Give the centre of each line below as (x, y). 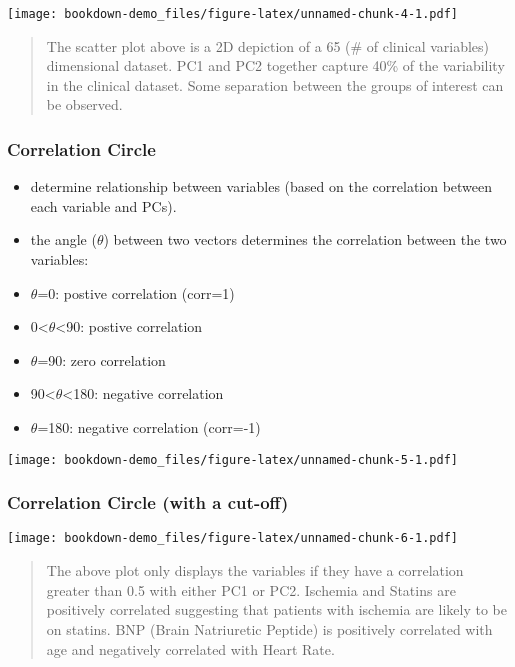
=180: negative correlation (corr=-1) (149, 427)
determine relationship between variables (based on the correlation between (261, 186)
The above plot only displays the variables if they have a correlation (255, 570)
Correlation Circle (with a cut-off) (148, 502)
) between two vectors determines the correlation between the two (305, 239)
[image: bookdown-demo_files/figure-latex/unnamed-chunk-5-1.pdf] (233, 459)
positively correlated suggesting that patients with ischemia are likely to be (276, 609)
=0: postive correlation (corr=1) (136, 292)
